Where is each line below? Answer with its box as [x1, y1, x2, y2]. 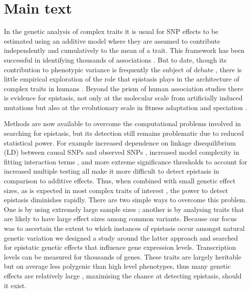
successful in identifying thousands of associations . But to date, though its [4, 54, 227, 65]
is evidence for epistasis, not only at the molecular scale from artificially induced [4, 93, 243, 103]
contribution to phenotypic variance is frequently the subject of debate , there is [4, 64, 242, 74]
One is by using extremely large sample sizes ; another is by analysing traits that [4, 204, 244, 214]
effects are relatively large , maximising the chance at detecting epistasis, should [4, 270, 242, 280]
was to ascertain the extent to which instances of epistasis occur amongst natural [4, 223, 245, 233]
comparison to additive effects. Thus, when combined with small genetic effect [4, 176, 235, 186]
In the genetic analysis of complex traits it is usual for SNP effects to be [4, 26, 219, 36]
